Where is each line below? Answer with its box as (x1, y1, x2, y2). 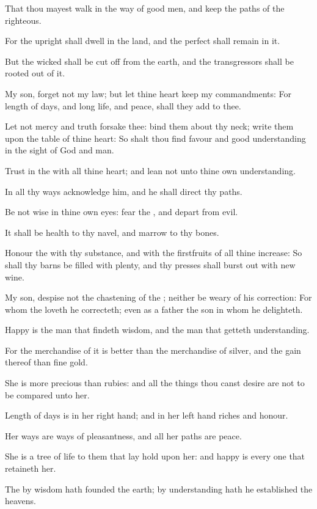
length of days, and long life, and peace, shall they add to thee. (5, 99, 241, 112)
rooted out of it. (5, 67, 65, 79)
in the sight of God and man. (5, 144, 114, 156)
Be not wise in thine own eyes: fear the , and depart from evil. (5, 205, 238, 218)
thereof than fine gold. (5, 356, 88, 368)
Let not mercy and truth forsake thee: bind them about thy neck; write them (5, 120, 294, 133)
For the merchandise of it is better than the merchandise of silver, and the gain (5, 343, 301, 356)
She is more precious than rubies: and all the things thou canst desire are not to (5, 376, 305, 389)
